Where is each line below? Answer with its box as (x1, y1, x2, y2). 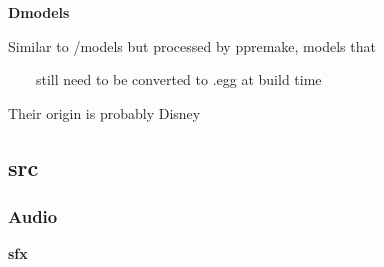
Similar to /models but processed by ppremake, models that (8, 35, 376, 56)
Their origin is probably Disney (8, 102, 201, 123)
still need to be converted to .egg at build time (35, 69, 322, 90)
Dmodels (8, 2, 70, 22)
